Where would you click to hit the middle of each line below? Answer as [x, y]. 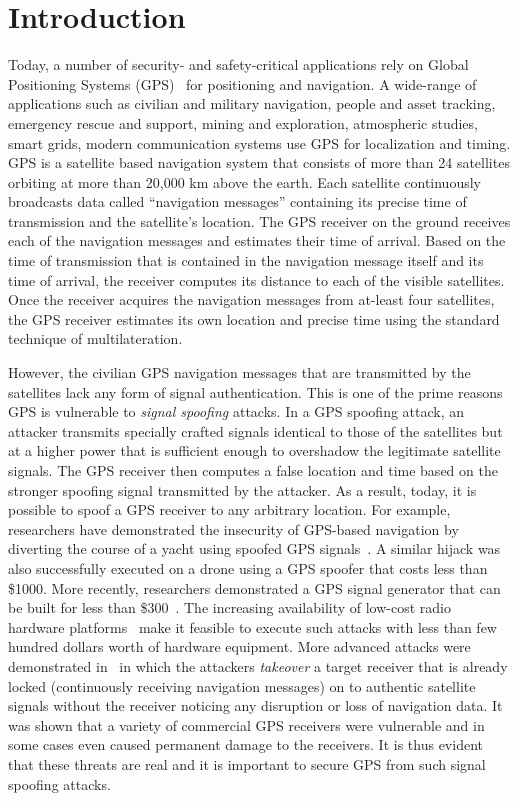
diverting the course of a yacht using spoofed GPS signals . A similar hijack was [254, 548]
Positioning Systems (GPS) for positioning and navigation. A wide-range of [242, 83]
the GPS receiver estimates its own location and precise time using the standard [254, 318]
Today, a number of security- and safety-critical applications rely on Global [238, 64]
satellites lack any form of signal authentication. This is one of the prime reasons [255, 391]
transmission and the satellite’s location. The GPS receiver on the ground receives [259, 220]
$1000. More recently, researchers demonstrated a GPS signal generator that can [254, 587]
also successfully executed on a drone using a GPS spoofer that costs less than [248, 567]
